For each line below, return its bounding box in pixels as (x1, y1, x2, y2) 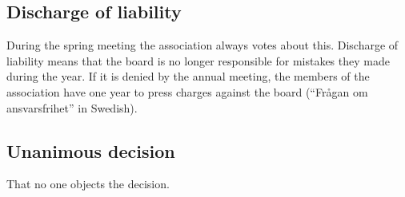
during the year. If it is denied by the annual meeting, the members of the (6, 68, 370, 85)
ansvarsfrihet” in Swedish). (6, 99, 138, 116)
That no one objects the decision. (6, 175, 170, 192)
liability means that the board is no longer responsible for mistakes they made (6, 52, 390, 69)
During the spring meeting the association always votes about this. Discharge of (6, 37, 399, 53)
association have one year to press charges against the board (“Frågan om (6, 83, 368, 100)
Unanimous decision (6, 138, 175, 163)
